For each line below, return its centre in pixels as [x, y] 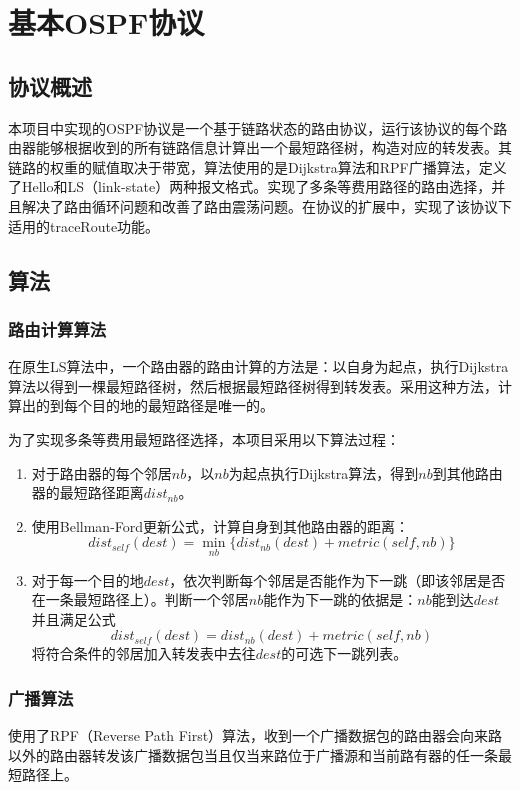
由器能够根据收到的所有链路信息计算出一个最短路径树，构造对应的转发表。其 [260, 147]
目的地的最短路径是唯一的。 [182, 405]
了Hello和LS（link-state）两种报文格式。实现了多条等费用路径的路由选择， [250, 186]
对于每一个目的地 [87, 579]
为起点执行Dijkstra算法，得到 [323, 472]
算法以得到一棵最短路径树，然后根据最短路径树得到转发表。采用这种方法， [253, 385]
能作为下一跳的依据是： [340, 599]
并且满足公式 [73, 618]
